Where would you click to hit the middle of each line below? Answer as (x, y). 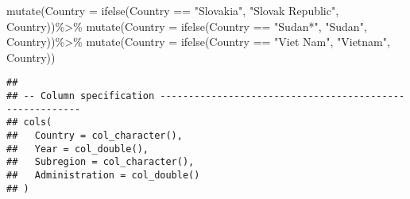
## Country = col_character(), (95, 136)
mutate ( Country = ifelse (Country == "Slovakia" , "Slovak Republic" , (173, 10)
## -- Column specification (81, 96)
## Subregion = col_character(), (101, 162)
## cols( (29, 122)
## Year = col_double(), (77, 149)
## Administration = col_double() (103, 175)
